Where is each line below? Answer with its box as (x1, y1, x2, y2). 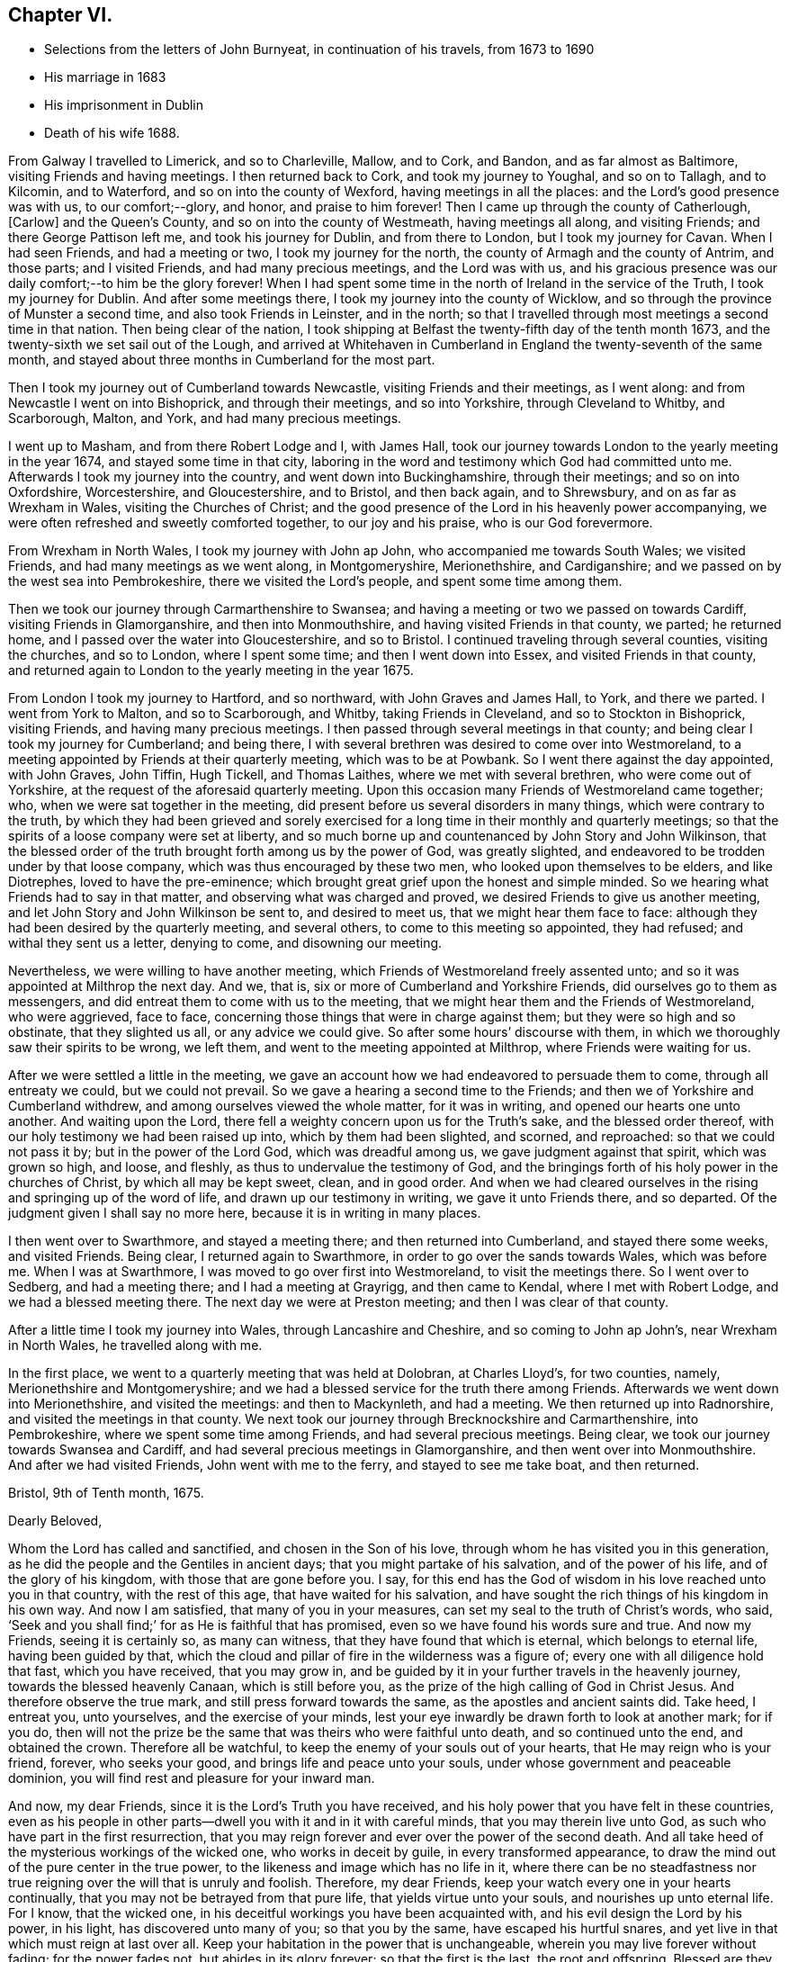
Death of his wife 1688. (44, 125, 180, 141)
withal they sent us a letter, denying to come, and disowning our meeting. (8, 935, 443, 951)
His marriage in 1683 (44, 69, 166, 85)
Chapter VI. (8, 4, 113, 26)
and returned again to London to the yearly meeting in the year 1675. (8, 662, 414, 679)
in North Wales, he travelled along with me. (8, 1337, 263, 1354)
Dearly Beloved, (8, 1513, 103, 1529)
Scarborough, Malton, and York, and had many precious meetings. (8, 410, 402, 427)
